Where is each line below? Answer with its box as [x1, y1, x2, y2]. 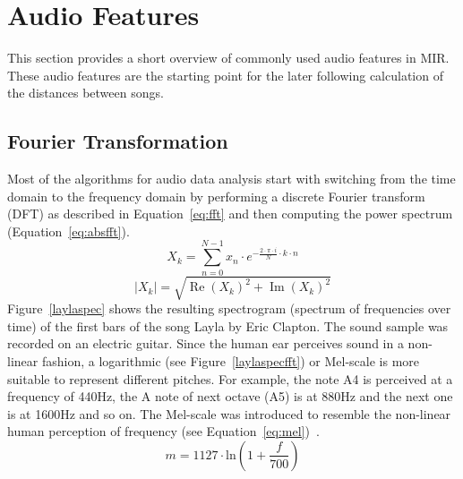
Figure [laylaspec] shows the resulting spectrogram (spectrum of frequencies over [7, 299, 451, 318]
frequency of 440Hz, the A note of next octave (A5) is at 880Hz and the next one [7, 387, 453, 406]
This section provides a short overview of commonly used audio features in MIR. [7, 48, 450, 67]
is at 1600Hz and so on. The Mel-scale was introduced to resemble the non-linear [7, 404, 451, 423]
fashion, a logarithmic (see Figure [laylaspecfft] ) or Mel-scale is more [41, 351, 420, 370]
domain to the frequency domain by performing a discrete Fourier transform [7, 186, 425, 205]
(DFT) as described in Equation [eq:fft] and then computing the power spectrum [7, 204, 453, 223]
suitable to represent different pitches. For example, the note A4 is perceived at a [7, 369, 453, 388]
